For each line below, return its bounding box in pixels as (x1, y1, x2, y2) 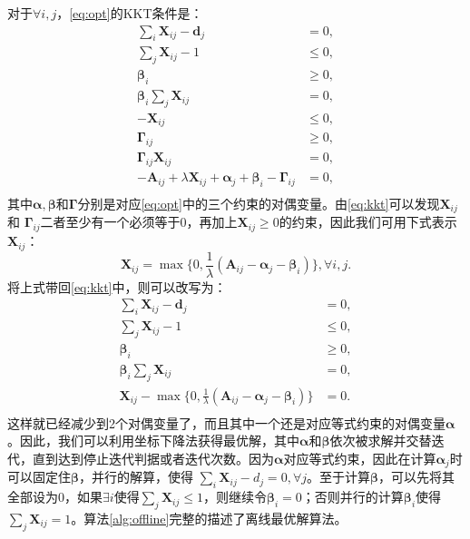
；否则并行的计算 (301, 487, 404, 506)
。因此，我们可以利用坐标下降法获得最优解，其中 (7, 431, 299, 450)
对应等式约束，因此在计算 (283, 448, 436, 467)
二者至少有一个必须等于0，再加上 (40, 212, 238, 231)
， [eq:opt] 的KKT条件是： (56, 4, 203, 22)
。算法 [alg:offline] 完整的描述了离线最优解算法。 (71, 508, 348, 527)
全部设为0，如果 (7, 487, 103, 506)
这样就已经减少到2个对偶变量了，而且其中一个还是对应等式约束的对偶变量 (7, 413, 446, 432)
